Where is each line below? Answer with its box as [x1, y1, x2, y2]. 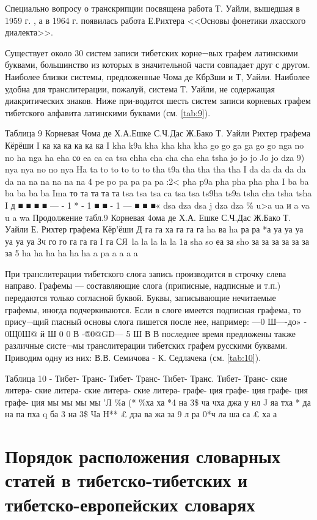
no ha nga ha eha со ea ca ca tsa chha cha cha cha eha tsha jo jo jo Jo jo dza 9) [5, 150, 305, 163]
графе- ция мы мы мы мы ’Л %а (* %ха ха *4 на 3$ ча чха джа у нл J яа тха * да [5, 395, 311, 408]
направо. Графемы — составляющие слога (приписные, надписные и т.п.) [5, 279, 281, 292]
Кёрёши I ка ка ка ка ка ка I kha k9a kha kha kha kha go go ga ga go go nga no [5, 138, 304, 151]
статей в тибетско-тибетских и [5, 467, 248, 492]
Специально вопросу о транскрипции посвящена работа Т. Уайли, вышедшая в [5, 2, 300, 14]
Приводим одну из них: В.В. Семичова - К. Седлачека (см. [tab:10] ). [5, 351, 261, 364]
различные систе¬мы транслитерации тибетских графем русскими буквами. [5, 339, 288, 352]
